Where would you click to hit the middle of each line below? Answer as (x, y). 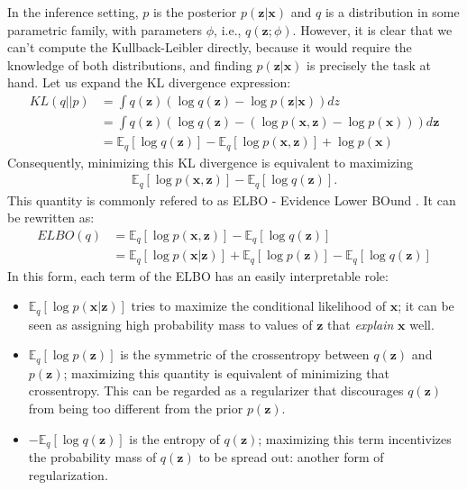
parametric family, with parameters (105, 29)
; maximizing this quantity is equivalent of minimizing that (226, 372)
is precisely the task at (369, 64)
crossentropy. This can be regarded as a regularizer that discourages (216, 390)
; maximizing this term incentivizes (355, 438)
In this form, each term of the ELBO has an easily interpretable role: (198, 275)
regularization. (68, 474)
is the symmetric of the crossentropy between (245, 354)
